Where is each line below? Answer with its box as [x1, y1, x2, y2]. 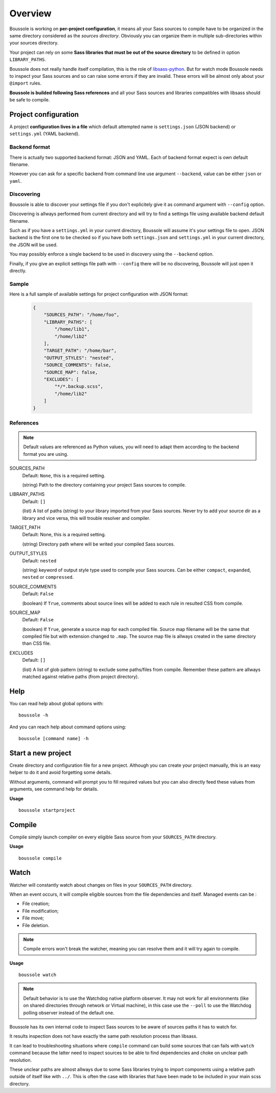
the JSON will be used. [9, 241, 58, 248]
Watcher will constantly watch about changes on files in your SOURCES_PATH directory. [9, 881, 193, 888]
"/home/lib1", [54, 326, 90, 332]
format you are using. [23, 451, 68, 457]
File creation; [22, 900, 50, 907]
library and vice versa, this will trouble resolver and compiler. [22, 515, 151, 521]
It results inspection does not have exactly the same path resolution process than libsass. [9, 1033, 198, 1039]
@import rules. [9, 80, 42, 87]
